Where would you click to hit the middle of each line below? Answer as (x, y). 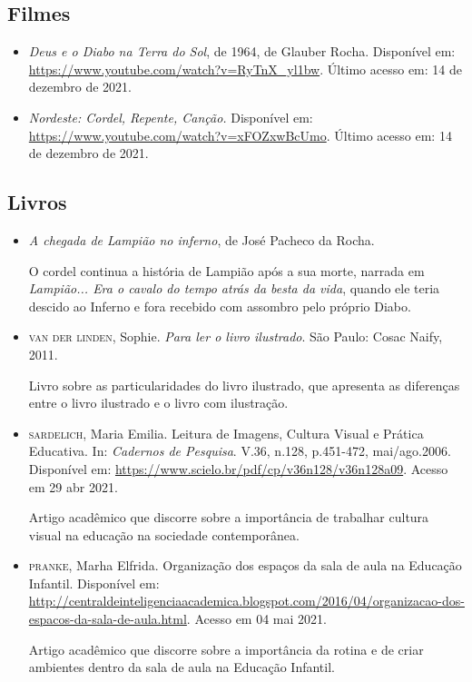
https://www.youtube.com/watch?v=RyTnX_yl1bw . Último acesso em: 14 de (245, 69)
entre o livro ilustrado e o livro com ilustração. (158, 403)
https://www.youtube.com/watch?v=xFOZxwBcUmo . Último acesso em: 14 (240, 135)
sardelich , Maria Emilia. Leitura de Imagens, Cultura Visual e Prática (226, 433)
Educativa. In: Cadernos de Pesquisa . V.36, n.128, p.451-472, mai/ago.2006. (240, 451)
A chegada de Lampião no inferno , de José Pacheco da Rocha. (202, 239)
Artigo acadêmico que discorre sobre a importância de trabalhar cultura (229, 517)
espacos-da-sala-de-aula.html (108, 619)
